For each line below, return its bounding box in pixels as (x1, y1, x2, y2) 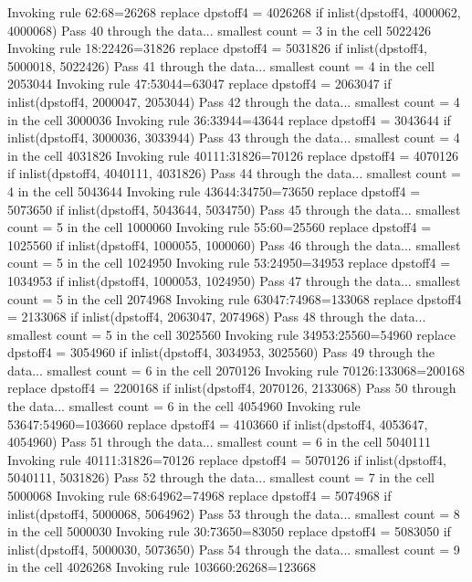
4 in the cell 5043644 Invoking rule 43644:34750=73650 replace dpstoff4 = (7, 181, 421, 200)
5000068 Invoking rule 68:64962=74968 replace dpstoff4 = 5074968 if (7, 486, 392, 505)
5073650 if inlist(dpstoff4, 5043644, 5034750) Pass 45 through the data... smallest (7, 199, 461, 218)
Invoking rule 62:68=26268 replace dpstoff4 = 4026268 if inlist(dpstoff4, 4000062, (7, 3, 461, 21)
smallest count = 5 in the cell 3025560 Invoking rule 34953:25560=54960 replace (7, 324, 456, 344)
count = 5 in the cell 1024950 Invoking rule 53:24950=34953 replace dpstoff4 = (7, 253, 451, 272)
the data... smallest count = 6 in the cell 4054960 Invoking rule (7, 397, 361, 416)
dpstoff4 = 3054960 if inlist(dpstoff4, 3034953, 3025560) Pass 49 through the (7, 343, 435, 362)
